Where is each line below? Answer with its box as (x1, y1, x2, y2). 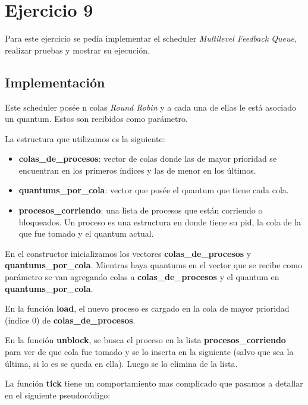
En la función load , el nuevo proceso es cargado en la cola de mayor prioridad (5, 302, 290, 315)
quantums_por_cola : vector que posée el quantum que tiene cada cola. (18, 184, 289, 196)
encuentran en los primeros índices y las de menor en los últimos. (18, 164, 256, 176)
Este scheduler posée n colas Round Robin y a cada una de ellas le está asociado (5, 101, 297, 113)
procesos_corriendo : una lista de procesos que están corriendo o (18, 204, 263, 216)
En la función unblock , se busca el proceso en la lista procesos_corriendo (5, 334, 286, 346)
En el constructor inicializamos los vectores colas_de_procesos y (5, 247, 252, 259)
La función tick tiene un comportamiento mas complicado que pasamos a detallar (5, 377, 303, 390)
